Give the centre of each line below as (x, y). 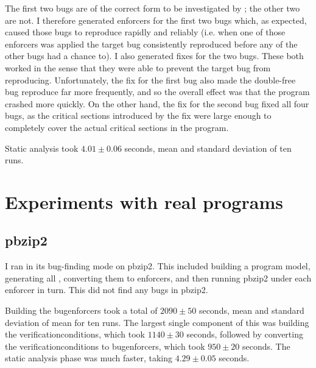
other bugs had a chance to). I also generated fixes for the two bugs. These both (154, 56)
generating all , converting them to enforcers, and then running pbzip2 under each (158, 278)
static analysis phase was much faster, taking (89, 358)
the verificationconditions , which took (75, 334)
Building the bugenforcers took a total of (81, 310)
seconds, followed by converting (245, 334)
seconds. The (266, 346)
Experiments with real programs (144, 201)
